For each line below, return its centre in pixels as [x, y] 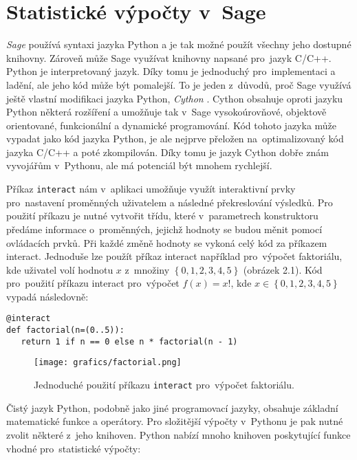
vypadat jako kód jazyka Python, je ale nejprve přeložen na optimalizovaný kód [175, 139]
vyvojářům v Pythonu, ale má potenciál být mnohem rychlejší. [139, 165]
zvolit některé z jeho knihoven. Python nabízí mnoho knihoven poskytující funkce [178, 434]
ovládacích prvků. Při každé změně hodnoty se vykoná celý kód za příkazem [167, 242]
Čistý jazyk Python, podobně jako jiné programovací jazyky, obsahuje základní [172, 407]
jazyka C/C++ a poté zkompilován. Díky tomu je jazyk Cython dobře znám [167, 152]
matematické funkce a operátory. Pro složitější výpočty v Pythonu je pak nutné [175, 421]
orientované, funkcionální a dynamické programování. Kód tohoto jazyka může [172, 125]
